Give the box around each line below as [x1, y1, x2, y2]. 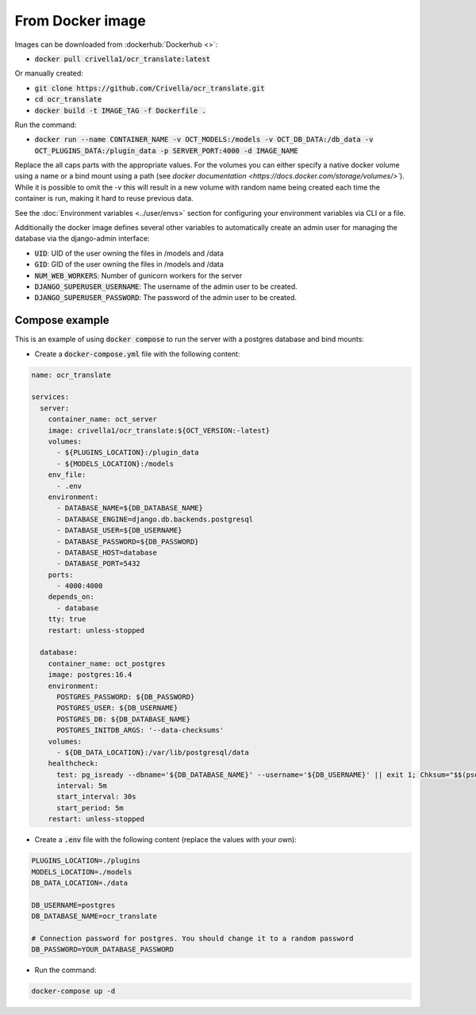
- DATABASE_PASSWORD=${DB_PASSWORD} [56, 536, 199, 546]
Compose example [14, 313, 109, 327]
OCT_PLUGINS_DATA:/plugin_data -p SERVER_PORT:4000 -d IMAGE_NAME [34, 146, 299, 155]
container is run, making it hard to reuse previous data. [14, 194, 194, 203]
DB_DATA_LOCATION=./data [31, 879, 129, 888]
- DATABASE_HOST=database [56, 548, 158, 557]
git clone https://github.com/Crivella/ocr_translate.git [34, 83, 265, 93]
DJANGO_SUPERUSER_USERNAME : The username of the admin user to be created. [34, 282, 297, 291]
